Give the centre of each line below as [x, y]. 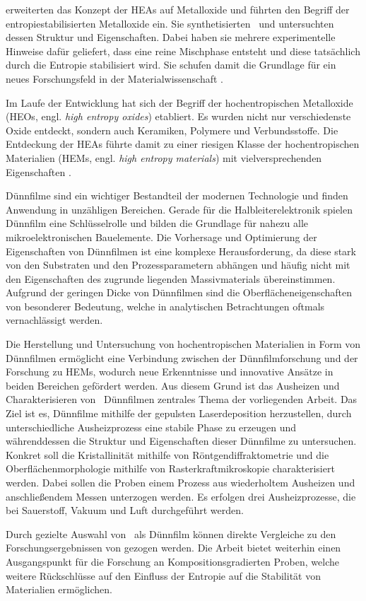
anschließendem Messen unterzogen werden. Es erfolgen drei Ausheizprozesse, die [181, 496]
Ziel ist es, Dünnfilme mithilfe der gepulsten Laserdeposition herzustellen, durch [179, 413]
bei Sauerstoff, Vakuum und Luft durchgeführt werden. [125, 510]
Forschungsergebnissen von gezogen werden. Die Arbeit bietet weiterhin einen [173, 548]
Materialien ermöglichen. [59, 589]
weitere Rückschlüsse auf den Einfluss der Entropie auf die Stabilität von [163, 575]
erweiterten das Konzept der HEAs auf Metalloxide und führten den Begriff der [178, 9]
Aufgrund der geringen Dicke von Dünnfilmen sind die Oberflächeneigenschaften [179, 292]
